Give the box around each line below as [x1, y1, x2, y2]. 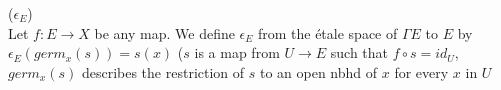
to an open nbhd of [259, 61, 378, 82]
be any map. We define [94, 22, 235, 43]
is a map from [194, 42, 280, 63]
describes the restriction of [81, 61, 245, 82]
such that [330, 42, 389, 63]
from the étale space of [257, 22, 398, 43]
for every [394, 61, 449, 82]
